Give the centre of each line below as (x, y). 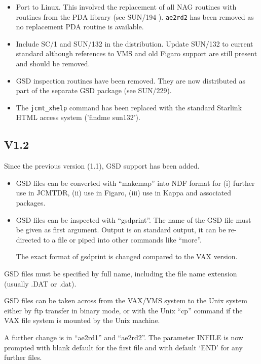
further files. (23, 357)
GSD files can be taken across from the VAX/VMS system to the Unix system (126, 300)
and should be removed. (53, 64)
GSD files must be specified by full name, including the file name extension (121, 274)
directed (28, 239)
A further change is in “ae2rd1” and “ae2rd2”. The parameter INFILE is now (124, 337)
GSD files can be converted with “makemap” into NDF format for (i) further (135, 183)
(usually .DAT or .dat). (40, 283)
